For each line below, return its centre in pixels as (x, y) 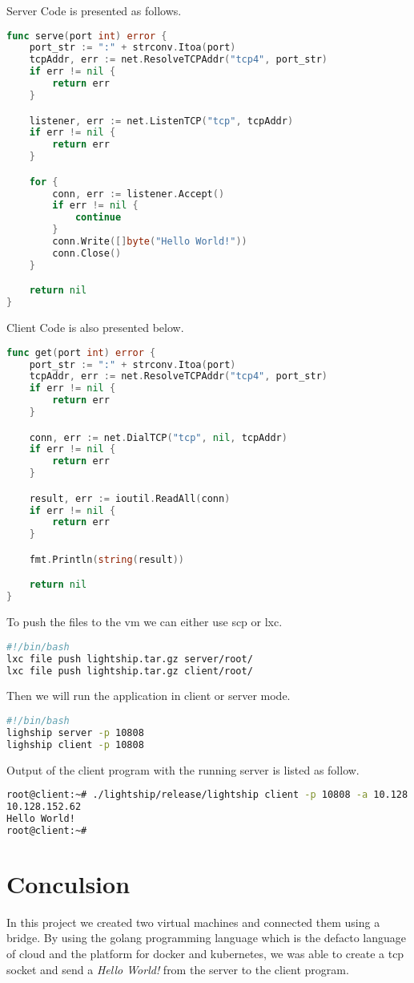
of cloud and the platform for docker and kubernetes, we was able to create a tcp (205, 953)
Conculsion (68, 883)
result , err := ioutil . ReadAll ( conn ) (130, 498)
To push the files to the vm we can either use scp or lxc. (145, 622)
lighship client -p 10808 (75, 744)
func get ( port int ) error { (81, 352)
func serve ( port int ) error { (87, 36)
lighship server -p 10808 (75, 732)
